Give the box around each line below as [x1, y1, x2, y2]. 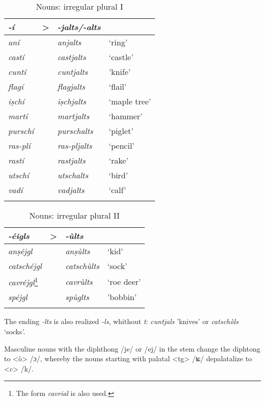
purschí [8, 125, 34, 137]
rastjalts [57, 154, 86, 166]
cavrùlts [65, 275, 93, 287]
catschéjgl [8, 260, 42, 272]
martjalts [57, 110, 90, 122]
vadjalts [57, 184, 85, 196]
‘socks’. [4, 326, 25, 336]
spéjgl [8, 291, 28, 303]
